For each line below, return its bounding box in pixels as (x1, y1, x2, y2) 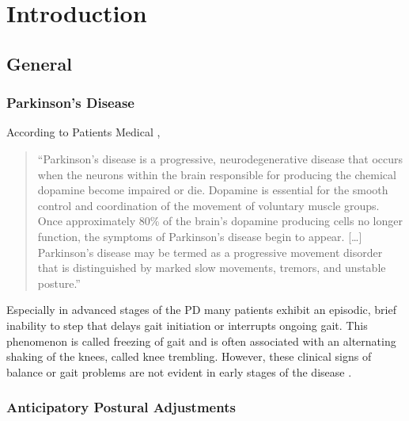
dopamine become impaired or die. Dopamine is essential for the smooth (37, 182, 388, 198)
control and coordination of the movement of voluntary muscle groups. (37, 197, 380, 213)
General (6, 51, 72, 75)
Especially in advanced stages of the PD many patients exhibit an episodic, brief (6, 301, 396, 318)
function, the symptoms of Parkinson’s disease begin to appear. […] (37, 228, 362, 244)
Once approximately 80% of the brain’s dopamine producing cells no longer (37, 212, 403, 229)
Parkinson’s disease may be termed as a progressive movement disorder (37, 243, 383, 260)
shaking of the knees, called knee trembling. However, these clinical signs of (6, 348, 372, 365)
